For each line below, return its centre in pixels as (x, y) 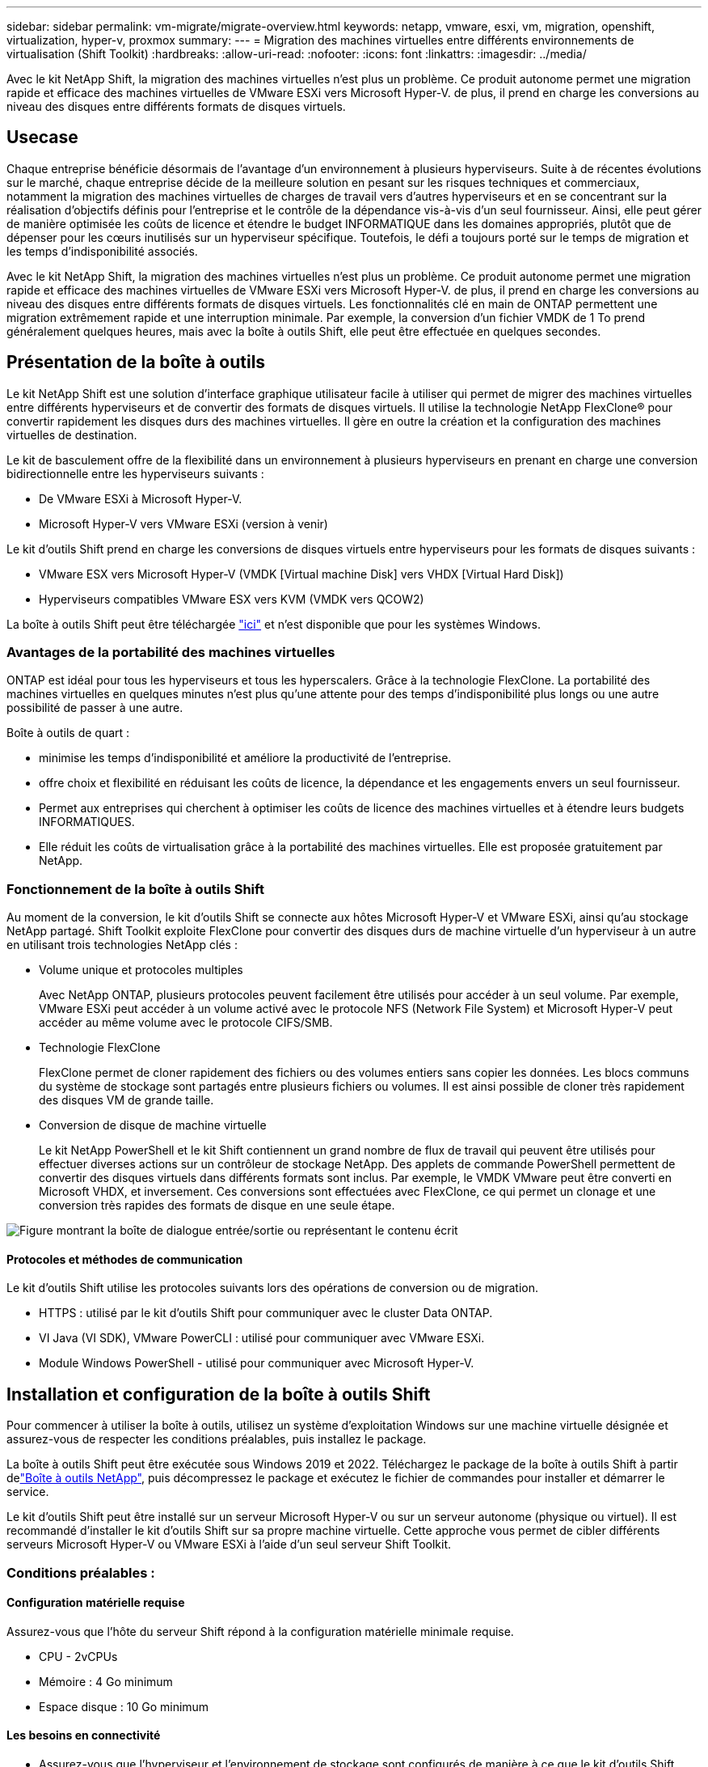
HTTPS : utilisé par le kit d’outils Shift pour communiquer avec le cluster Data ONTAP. (266, 1313)
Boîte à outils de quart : (68, 733)
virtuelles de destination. (72, 434)
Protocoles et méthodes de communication (125, 1259)
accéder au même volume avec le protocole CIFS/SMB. (186, 1023)
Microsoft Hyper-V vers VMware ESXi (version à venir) (183, 523)
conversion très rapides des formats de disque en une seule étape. (217, 1206)
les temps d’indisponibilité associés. (102, 251)
